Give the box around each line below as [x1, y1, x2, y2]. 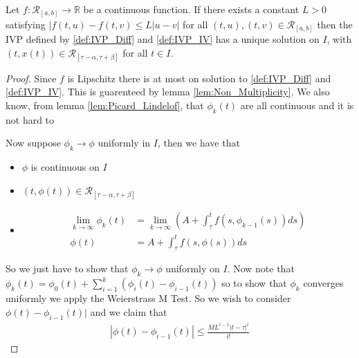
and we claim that [90, 304, 167, 319]
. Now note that [227, 261, 295, 276]
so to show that [221, 276, 287, 290]
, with [326, 32, 352, 46]
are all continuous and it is [240, 98, 354, 112]
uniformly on [165, 261, 220, 276]
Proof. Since [6, 70, 57, 85]
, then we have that [157, 135, 240, 150]
